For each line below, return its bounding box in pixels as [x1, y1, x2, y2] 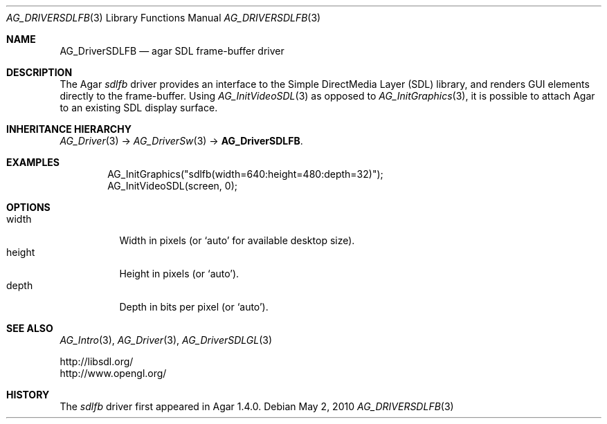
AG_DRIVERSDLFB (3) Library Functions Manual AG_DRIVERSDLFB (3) [6, 12, 321, 24]
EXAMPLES [6, 156, 60, 168]
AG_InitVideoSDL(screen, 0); [107, 180, 237, 192]
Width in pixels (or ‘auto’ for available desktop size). [119, 234, 355, 246]
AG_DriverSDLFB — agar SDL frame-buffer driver [60, 45, 284, 57]
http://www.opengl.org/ [60, 367, 167, 379]
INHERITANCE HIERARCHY [6, 123, 132, 135]
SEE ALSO [6, 322, 53, 334]
